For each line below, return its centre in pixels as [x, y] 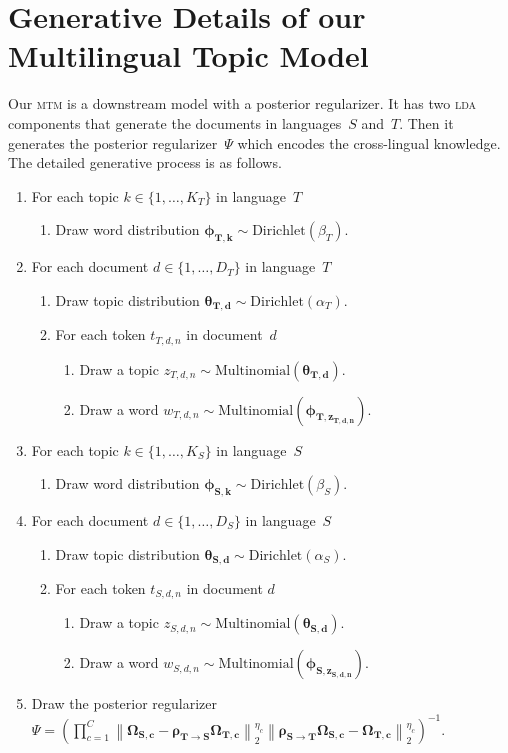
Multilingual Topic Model [188, 55]
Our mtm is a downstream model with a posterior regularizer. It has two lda [242, 103]
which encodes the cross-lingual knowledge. [369, 142]
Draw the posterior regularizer [124, 703]
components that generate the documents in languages [175, 122]
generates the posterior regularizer [113, 142]
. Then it [426, 122]
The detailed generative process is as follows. [145, 162]
